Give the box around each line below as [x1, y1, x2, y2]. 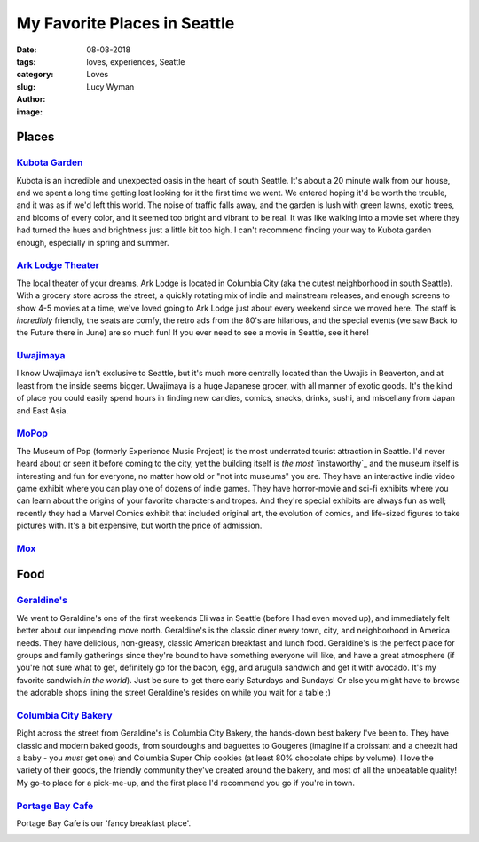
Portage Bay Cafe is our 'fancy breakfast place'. [16, 818, 191, 829]
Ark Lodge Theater [16, 259, 99, 271]
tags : [16, 56, 36, 67]
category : [16, 69, 54, 80]
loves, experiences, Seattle [86, 56, 185, 67]
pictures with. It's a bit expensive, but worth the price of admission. [16, 520, 263, 531]
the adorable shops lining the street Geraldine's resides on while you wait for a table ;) [16, 688, 332, 698]
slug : [16, 81, 35, 92]
